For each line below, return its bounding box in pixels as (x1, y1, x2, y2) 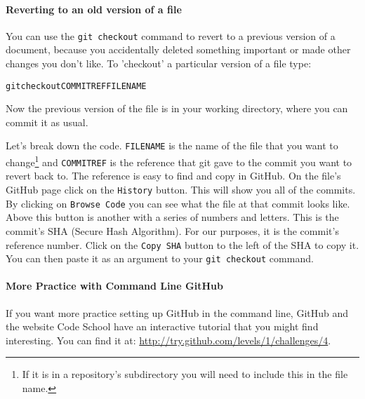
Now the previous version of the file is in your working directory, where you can (6, 101, 348, 116)
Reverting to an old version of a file (6, 1, 182, 16)
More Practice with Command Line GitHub (6, 278, 223, 293)
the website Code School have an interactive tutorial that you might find (6, 319, 319, 334)
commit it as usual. (6, 114, 88, 129)
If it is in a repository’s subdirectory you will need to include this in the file (22, 367, 348, 381)
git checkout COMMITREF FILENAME (6, 81, 147, 91)
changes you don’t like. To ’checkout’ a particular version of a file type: (6, 56, 312, 71)
